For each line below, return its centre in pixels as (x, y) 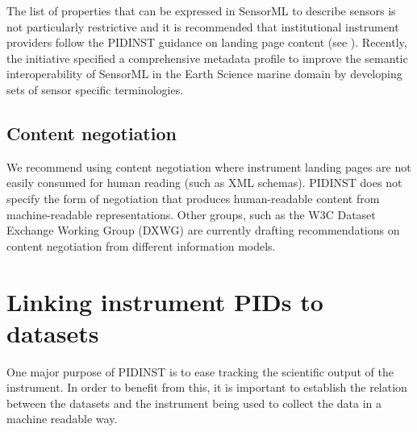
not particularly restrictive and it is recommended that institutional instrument (203, 26)
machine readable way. (62, 419)
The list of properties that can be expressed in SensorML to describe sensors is (201, 10)
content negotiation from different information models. (141, 245)
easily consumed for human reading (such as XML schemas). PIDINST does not (204, 183)
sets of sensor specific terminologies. (95, 89)
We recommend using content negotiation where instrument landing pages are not (209, 166)
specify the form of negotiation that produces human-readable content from (193, 198)
